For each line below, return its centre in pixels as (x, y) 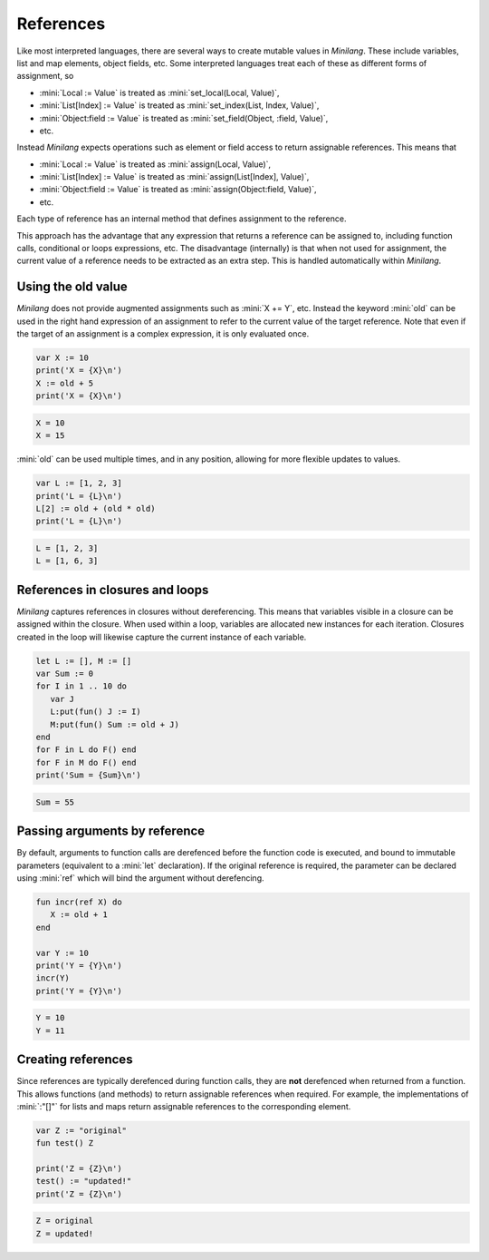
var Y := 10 (62, 953)
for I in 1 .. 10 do (81, 686)
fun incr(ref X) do (79, 902)
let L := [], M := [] (84, 661)
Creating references (75, 1060)
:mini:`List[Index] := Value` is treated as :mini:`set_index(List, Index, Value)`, (179, 105)
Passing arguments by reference (111, 831)
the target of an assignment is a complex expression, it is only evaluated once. (163, 334)
